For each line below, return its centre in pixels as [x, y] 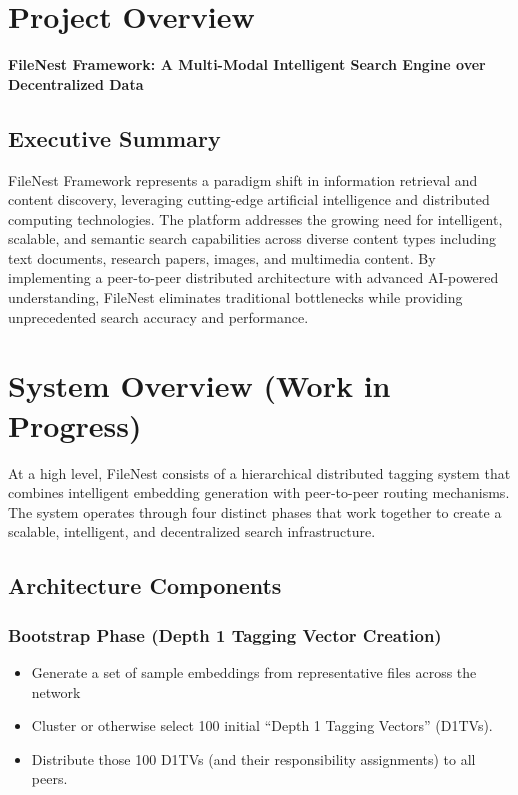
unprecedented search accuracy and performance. [158, 316]
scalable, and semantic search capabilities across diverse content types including [252, 238]
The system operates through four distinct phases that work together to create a [255, 511]
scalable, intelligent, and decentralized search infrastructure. [192, 531]
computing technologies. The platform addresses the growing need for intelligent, [255, 218]
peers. [49, 778]
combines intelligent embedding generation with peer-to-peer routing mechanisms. [259, 492]
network [56, 691]
